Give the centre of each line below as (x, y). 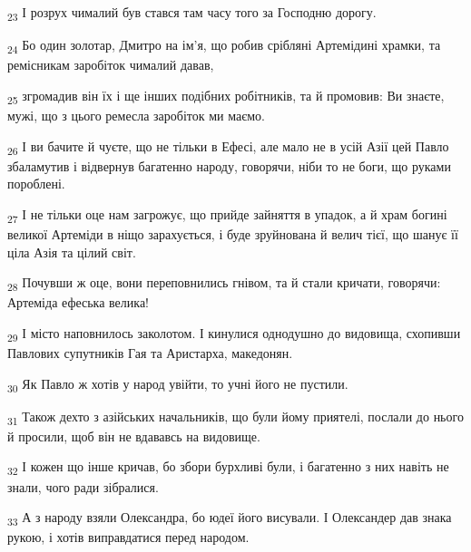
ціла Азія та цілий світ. (72, 252)
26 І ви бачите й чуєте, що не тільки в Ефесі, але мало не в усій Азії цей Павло (228, 147)
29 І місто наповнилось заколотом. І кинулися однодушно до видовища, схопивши (234, 334)
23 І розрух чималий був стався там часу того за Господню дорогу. (192, 13)
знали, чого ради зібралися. (83, 486)
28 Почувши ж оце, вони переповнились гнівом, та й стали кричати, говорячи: (224, 283)
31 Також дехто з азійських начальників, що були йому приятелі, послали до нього (235, 417)
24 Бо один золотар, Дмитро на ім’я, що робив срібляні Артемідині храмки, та (224, 46)
